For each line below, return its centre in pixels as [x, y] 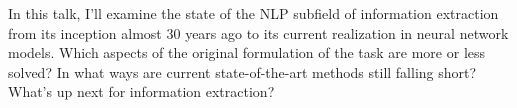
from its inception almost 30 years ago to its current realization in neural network [258, 32]
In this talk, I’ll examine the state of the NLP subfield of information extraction [253, 13]
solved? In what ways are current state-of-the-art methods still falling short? [242, 71]
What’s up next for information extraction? [141, 91]
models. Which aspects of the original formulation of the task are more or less [247, 52]
